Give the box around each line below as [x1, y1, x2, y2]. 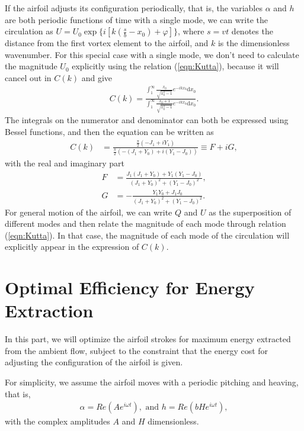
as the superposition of [209, 205, 292, 218]
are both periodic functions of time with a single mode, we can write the [5, 13, 268, 25]
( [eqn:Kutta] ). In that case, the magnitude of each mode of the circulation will [5, 229, 290, 241]
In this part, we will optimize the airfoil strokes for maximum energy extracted [5, 333, 291, 345]
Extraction [5, 298, 94, 323]
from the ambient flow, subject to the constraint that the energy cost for [5, 344, 268, 356]
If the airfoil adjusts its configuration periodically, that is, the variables [5, 2, 263, 14]
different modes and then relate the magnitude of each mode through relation [5, 217, 286, 230]
